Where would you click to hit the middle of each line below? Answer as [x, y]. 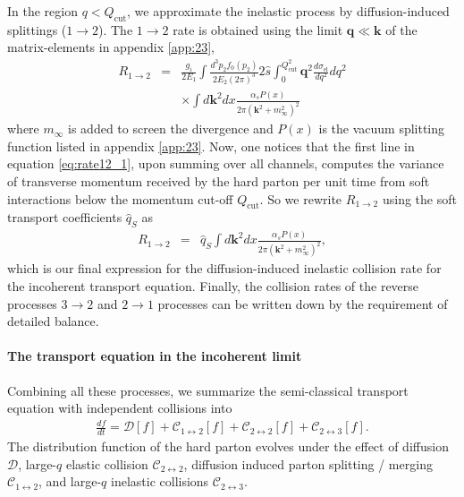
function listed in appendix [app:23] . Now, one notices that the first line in [211, 146]
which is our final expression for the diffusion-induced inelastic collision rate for [224, 268]
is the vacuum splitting [382, 129]
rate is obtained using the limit [258, 29]
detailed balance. [53, 321]
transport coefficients [65, 217]
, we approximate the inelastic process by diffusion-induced [288, 11]
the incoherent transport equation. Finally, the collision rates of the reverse [213, 285]
